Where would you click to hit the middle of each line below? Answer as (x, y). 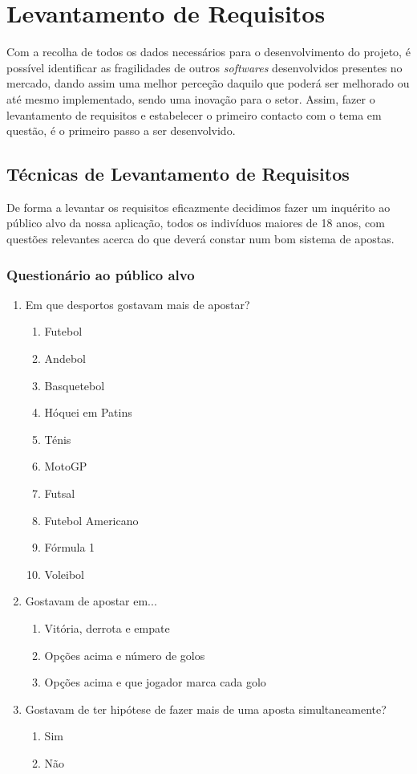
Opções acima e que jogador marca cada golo (155, 682)
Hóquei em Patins (88, 412)
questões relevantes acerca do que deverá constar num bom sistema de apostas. (200, 239)
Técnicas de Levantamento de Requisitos (178, 174)
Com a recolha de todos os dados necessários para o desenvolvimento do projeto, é (208, 52)
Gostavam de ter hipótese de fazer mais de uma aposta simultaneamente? (206, 709)
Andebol (65, 358)
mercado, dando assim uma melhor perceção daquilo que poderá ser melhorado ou (208, 83)
